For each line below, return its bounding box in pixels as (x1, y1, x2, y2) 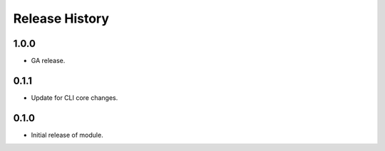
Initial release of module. (31, 130, 103, 139)
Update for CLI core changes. (31, 93, 118, 102)
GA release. (31, 57, 66, 65)
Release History (13, 11, 110, 26)
